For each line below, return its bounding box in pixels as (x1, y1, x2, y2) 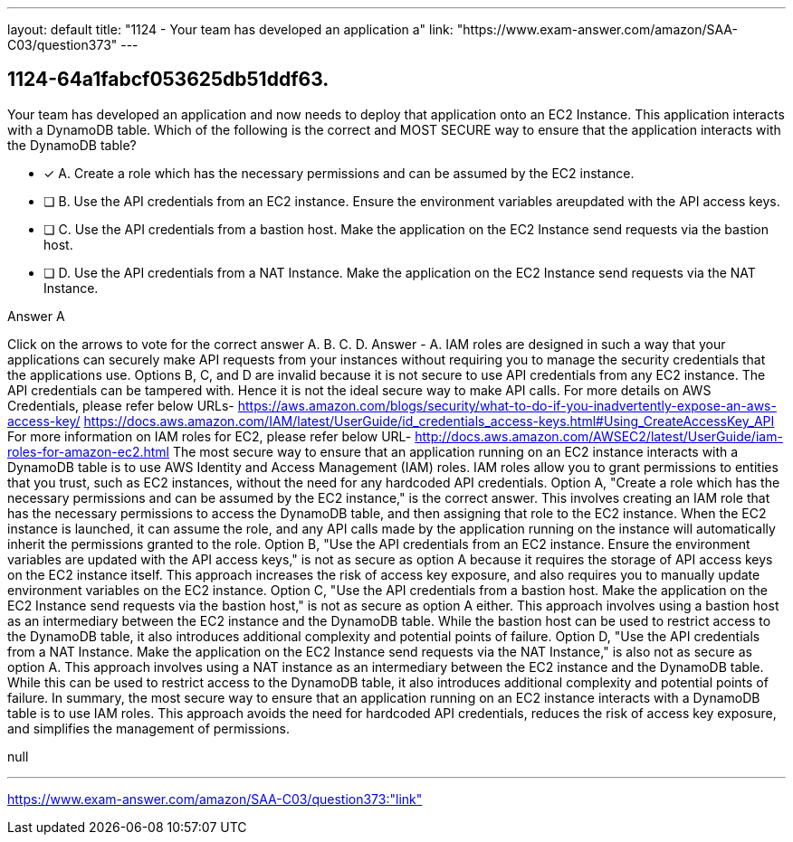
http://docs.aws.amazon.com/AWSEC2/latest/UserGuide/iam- (415, 428, 783, 444)
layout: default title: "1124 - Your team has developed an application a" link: (7, 22, 454, 37)
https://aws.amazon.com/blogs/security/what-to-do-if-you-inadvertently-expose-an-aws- (237, 397, 777, 413)
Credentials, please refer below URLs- (7, 397, 234, 413)
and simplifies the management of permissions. (7, 720, 290, 736)
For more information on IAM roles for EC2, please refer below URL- (7, 428, 412, 444)
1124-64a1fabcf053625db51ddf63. (7, 68, 330, 91)
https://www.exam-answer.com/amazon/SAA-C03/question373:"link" (7, 790, 423, 807)
